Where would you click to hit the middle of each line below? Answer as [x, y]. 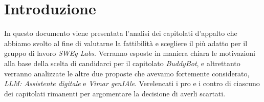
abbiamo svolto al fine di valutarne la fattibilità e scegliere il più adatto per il [126, 43]
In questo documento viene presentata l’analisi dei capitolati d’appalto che [121, 33]
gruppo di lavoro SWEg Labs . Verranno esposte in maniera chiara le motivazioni [130, 53]
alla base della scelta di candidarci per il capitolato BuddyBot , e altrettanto [122, 63]
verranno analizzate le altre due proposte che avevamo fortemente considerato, [127, 73]
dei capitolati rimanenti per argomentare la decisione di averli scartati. [115, 93]
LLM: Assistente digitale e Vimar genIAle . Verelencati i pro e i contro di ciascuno [132, 83]
